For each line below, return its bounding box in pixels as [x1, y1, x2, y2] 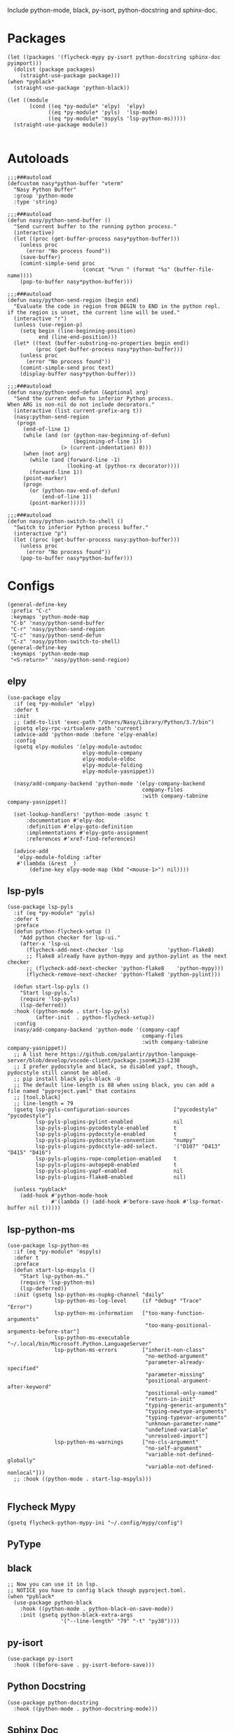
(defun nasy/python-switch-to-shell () [7, 517, 124, 525]
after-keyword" [7, 1383, 52, 1390]
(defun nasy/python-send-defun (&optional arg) [7, 389, 149, 396]
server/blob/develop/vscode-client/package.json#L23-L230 [7, 1057, 180, 1064]
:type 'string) [13, 198, 58, 206]
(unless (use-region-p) [13, 321, 83, 328]
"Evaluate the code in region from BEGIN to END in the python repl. [13, 303, 221, 310]
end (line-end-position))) [38, 333, 118, 340]
